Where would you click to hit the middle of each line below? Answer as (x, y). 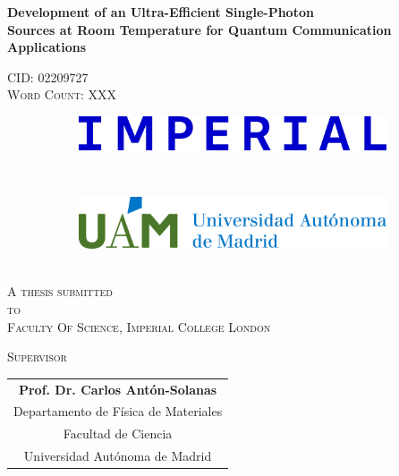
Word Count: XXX (62, 94)
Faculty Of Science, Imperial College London (139, 326)
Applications (47, 47)
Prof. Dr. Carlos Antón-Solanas (118, 389)
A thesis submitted (60, 291)
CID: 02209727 (48, 76)
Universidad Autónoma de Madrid (118, 456)
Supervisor (37, 357)
